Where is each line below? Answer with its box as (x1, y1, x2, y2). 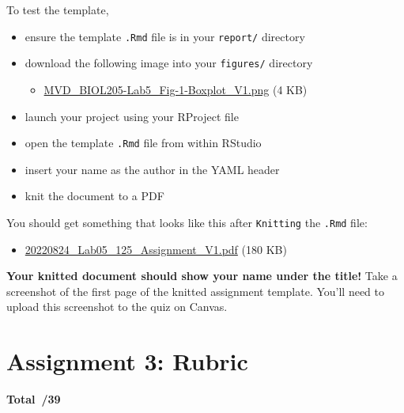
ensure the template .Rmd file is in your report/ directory (25, 28, 305, 44)
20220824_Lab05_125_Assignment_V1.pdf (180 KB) (25, 241, 287, 257)
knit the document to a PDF (25, 188, 164, 204)
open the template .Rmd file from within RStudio (25, 135, 262, 151)
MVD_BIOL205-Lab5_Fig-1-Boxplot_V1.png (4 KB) (43, 81, 308, 97)
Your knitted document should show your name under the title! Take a (6, 267, 398, 284)
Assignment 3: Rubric (6, 345, 248, 377)
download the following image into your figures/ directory (25, 55, 313, 71)
